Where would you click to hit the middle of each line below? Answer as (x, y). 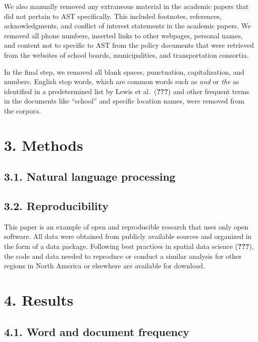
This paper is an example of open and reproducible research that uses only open (126, 226)
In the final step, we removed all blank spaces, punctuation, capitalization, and (124, 71)
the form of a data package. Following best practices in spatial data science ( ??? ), (129, 246)
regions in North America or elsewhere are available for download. (105, 266)
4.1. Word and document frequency (97, 331)
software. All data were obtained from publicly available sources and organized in (128, 236)
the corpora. (23, 110)
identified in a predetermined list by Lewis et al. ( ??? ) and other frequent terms (127, 91)
